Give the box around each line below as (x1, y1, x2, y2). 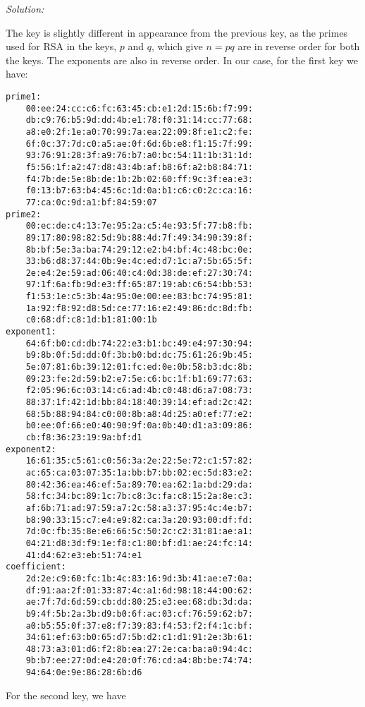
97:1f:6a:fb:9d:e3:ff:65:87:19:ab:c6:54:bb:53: (25, 279, 253, 290)
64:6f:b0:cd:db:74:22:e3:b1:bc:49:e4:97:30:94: (25, 338, 253, 349)
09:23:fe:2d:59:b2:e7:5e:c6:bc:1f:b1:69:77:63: (25, 373, 253, 384)
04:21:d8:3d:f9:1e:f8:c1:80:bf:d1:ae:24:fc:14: (25, 538, 253, 548)
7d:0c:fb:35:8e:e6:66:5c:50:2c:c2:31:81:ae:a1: (25, 526, 253, 537)
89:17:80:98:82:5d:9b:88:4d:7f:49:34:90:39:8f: (25, 232, 253, 243)
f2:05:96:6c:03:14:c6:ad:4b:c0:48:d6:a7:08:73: (25, 385, 253, 396)
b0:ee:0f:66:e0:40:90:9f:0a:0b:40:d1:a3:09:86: (25, 421, 253, 431)
